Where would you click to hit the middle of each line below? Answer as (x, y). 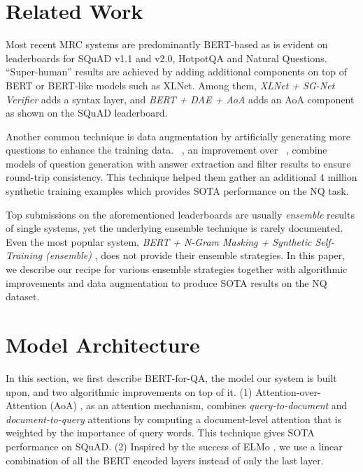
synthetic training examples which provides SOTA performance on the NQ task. (177, 191)
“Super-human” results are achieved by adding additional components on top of (177, 72)
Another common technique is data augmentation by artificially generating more (178, 136)
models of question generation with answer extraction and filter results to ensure (178, 163)
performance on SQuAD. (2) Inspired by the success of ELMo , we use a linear (174, 446)
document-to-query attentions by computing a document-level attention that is (174, 419)
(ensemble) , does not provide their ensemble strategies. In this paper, (195, 255)
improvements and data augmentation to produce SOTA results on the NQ (166, 282)
